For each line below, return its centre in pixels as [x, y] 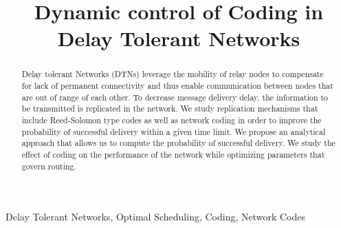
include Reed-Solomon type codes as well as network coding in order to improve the [172, 120]
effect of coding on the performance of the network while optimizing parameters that [173, 154]
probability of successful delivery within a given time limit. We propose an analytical [174, 131]
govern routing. [49, 166]
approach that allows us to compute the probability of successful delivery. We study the [178, 143]
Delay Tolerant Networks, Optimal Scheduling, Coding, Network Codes [156, 217]
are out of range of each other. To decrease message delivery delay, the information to [175, 97]
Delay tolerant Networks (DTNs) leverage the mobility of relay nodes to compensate [173, 74]
